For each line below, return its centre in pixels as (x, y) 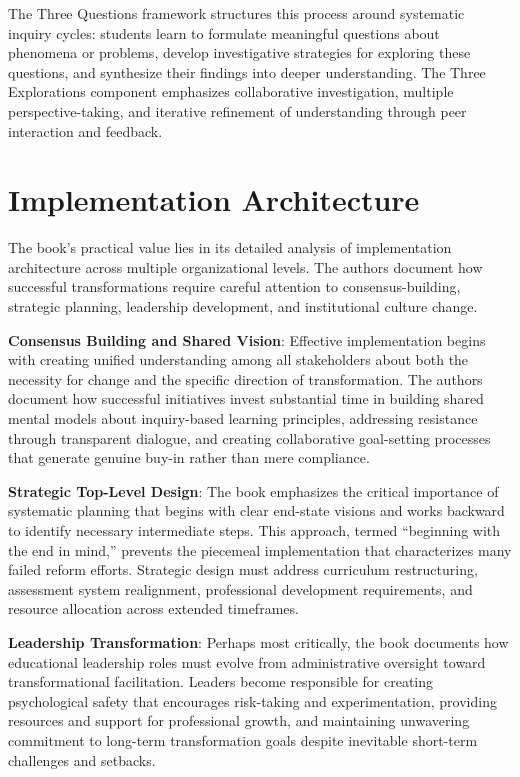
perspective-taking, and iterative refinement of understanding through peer (237, 110)
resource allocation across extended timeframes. (153, 608)
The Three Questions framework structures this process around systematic (236, 13)
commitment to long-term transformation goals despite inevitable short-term (243, 739)
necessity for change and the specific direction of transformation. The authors (245, 378)
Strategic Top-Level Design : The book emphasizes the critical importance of (253, 490)
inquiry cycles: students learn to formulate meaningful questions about (224, 32)
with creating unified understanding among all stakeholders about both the (238, 359)
